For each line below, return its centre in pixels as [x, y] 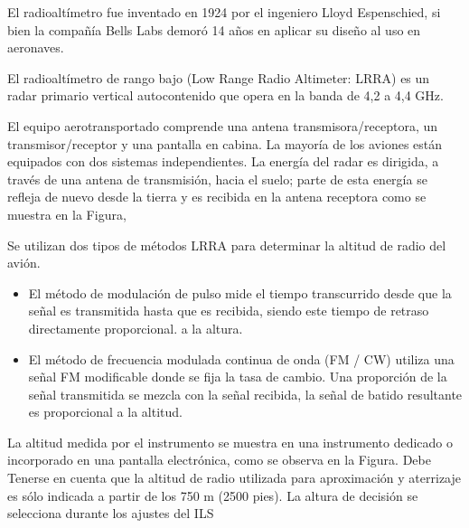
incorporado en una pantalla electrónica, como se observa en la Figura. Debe [219, 460]
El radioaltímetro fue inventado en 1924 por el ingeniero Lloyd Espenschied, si [224, 12]
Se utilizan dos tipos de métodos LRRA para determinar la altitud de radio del [227, 245]
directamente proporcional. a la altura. [136, 328]
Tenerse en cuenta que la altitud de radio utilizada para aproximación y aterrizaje [234, 478]
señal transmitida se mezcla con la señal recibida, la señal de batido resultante [245, 394]
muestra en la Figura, [67, 214]
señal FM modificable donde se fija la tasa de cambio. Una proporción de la [238, 377]
